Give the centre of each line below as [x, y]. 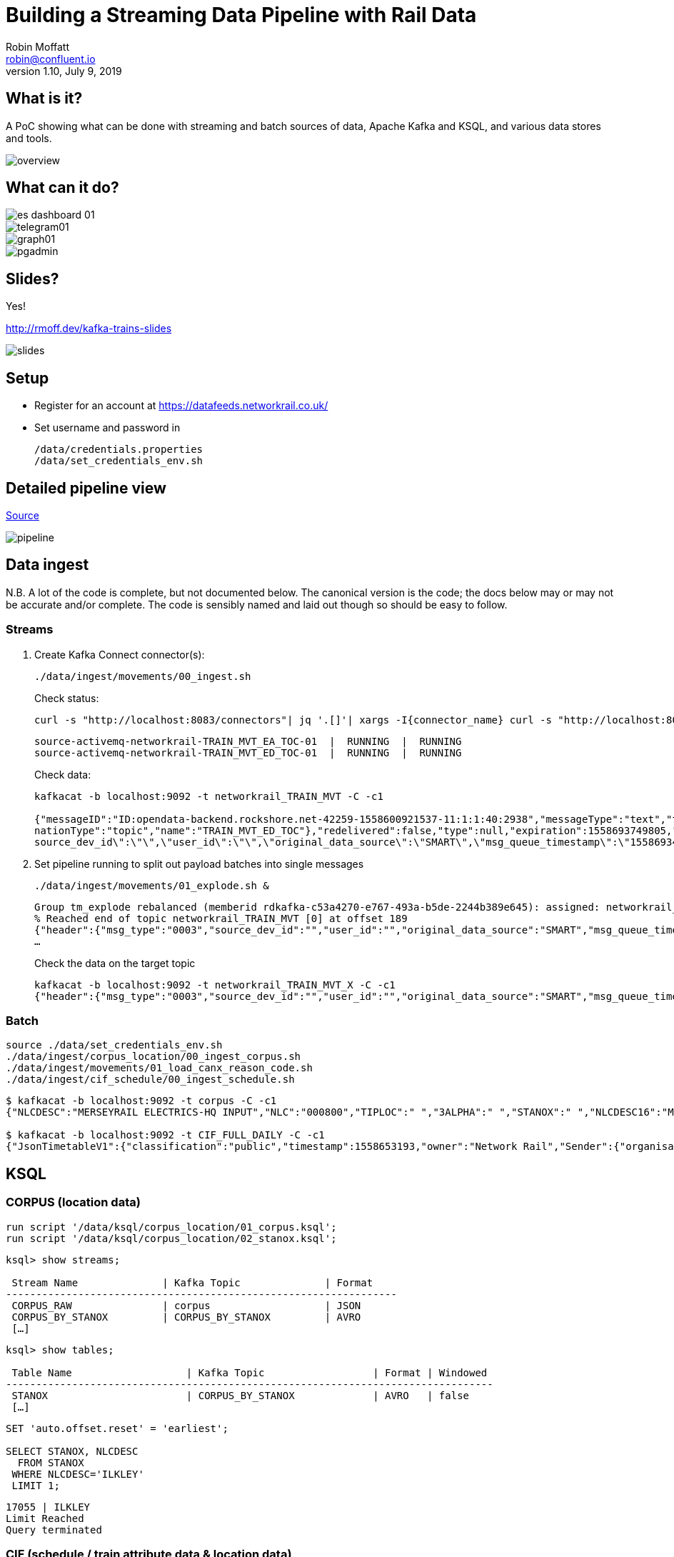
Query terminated [54, 1530]
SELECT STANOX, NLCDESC [72, 1451]
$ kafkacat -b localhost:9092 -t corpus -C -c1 [141, 1101]
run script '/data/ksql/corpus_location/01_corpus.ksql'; [171, 1227]
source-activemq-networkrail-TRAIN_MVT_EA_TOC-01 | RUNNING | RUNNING [248, 741]
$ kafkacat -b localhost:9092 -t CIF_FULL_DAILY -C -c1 [165, 1135]
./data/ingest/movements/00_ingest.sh [143, 676]
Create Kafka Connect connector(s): [120, 654]
